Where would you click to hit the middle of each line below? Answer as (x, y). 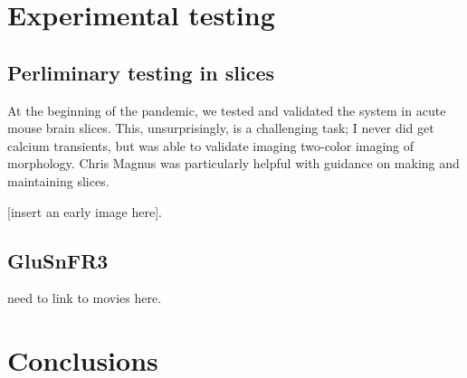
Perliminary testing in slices (141, 72)
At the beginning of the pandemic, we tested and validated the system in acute (227, 110)
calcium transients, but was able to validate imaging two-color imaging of (211, 145)
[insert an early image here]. (85, 211)
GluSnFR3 (58, 260)
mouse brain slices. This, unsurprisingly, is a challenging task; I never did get (221, 128)
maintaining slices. (58, 180)
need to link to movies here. (85, 298)
